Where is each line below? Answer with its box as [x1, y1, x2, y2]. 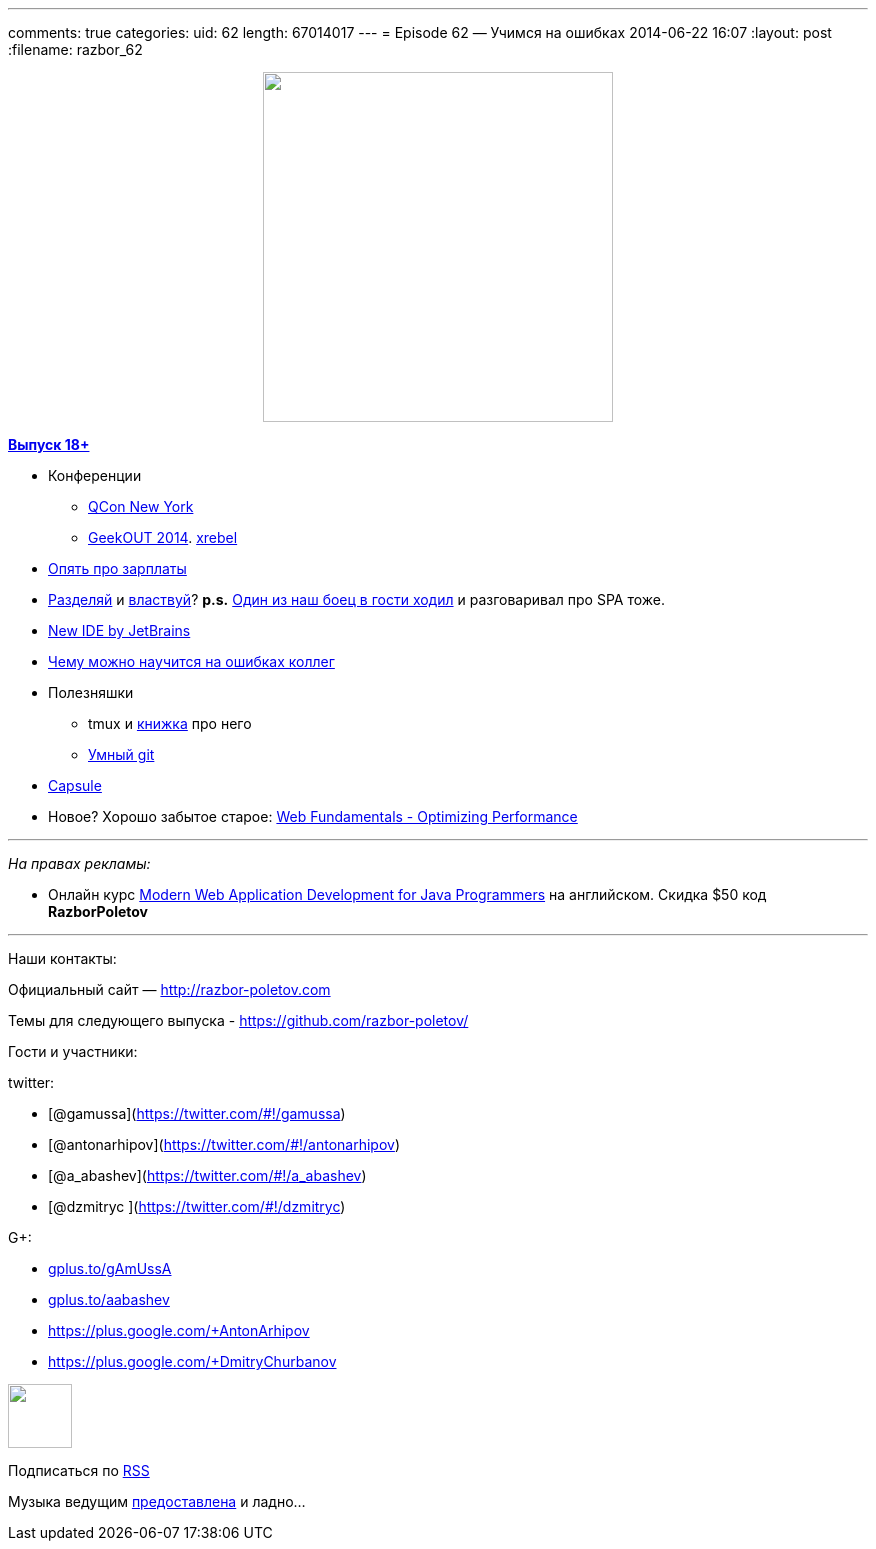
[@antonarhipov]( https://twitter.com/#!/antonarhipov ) [48, 1136, 401, 1153]
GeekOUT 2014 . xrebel [88, 529, 238, 546]
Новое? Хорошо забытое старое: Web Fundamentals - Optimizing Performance [48, 808, 578, 825]
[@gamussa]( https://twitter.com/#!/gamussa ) [48, 1105, 346, 1122]
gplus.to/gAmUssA [48, 1260, 172, 1277]
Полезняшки [48, 684, 134, 701]
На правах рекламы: [8, 855, 151, 872]
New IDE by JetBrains [48, 622, 191, 639]
